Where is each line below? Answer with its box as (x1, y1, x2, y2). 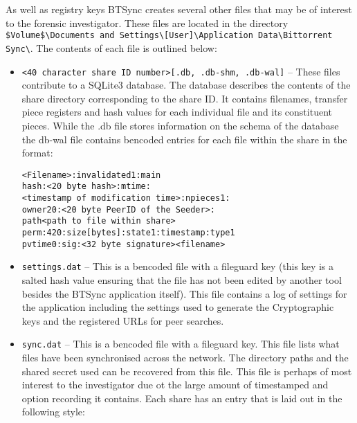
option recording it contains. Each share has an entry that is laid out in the (21, 390, 342, 405)
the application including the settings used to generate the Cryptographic (21, 300, 334, 314)
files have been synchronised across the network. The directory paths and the (21, 350, 349, 364)
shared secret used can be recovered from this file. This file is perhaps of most (21, 363, 352, 378)
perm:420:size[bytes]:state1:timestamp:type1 (21, 228, 235, 237)
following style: (21, 404, 85, 419)
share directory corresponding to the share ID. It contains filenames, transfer (21, 91, 348, 105)
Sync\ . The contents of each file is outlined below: (6, 40, 217, 55)
